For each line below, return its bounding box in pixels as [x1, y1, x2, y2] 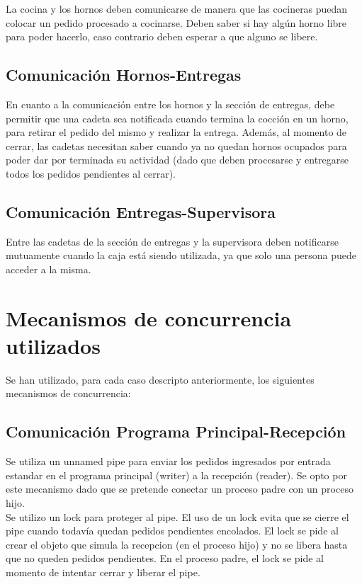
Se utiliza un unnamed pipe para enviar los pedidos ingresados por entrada [6, 454, 331, 469]
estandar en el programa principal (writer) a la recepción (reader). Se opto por [6, 467, 347, 482]
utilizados [6, 331, 101, 360]
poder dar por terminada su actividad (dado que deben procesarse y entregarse [6, 152, 349, 167]
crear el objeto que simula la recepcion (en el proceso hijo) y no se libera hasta [6, 537, 348, 551]
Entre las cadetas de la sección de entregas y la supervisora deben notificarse [6, 234, 339, 248]
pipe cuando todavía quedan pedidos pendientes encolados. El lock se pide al [6, 523, 339, 538]
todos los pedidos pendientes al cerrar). [6, 166, 176, 181]
